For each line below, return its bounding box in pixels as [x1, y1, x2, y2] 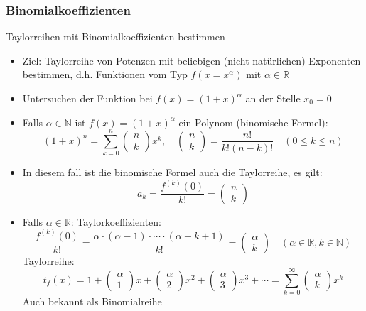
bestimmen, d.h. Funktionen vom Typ [22, 67, 188, 82]
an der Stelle [245, 91, 301, 105]
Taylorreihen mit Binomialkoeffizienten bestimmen [6, 29, 225, 44]
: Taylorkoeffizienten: [70, 214, 161, 229]
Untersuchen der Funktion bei [22, 91, 153, 105]
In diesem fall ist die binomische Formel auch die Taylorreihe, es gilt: [22, 165, 323, 180]
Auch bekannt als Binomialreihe [22, 294, 162, 309]
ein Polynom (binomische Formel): [178, 114, 328, 129]
